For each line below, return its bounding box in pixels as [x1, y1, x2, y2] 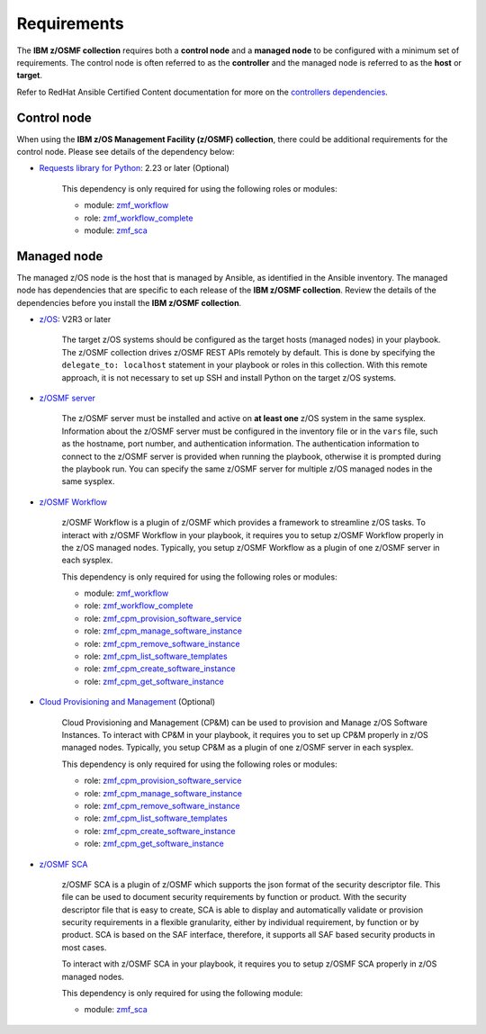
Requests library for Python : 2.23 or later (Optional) [39, 163, 229, 174]
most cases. [61, 941, 107, 953]
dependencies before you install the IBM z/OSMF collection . [16, 297, 242, 308]
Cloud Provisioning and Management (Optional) [39, 697, 216, 707]
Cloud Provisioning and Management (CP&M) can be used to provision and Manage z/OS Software [61, 716, 427, 728]
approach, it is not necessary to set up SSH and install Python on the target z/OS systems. [61, 372, 397, 382]
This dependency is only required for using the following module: [61, 988, 303, 999]
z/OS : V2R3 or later [39, 314, 112, 325]
